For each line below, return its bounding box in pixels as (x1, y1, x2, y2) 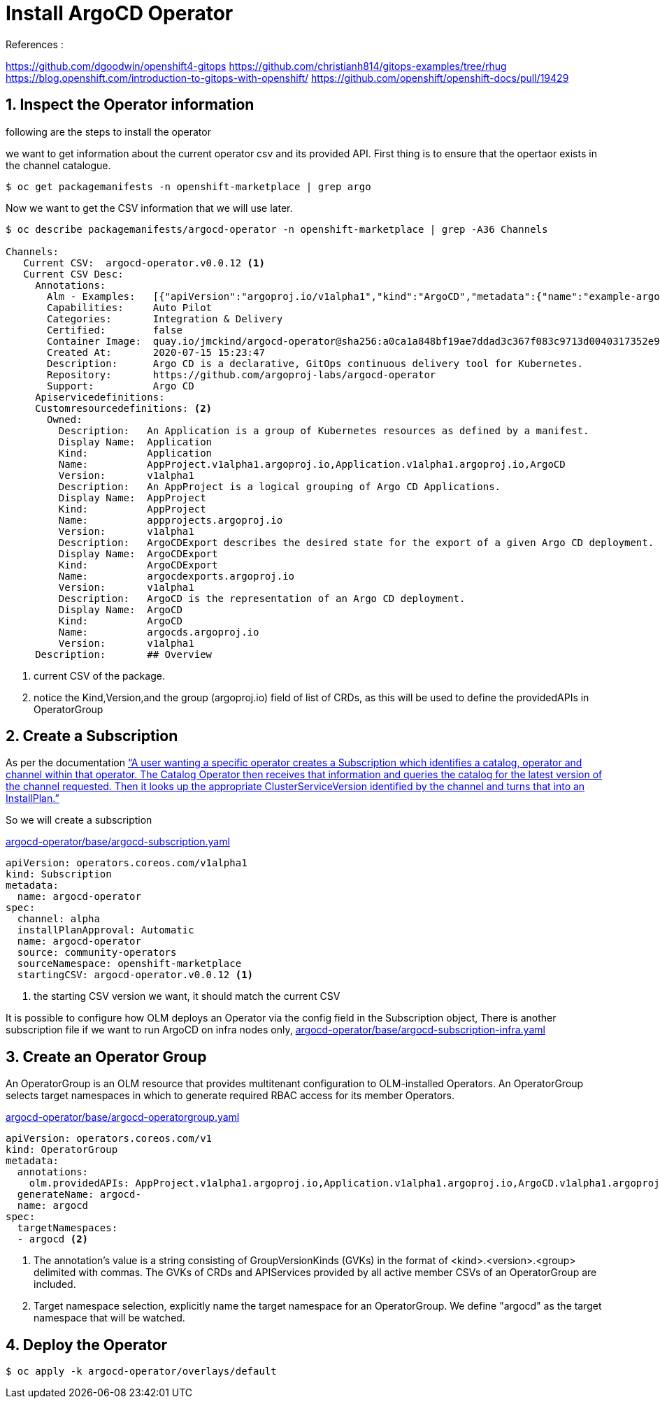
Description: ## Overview (35, 648, 213, 660)
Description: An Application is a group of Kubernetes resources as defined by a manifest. (58, 424, 589, 436)
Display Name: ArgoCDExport (58, 547, 218, 559)
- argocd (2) (17, 1233, 89, 1245)
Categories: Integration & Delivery (47, 313, 283, 324)
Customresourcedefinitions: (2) (35, 402, 213, 414)
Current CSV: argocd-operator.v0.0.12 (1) (23, 257, 265, 268)
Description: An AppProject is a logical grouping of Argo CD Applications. (58, 480, 501, 492)
